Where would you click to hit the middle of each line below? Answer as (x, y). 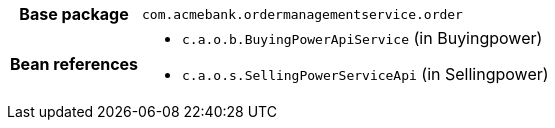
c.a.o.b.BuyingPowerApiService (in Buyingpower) (362, 38)
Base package (74, 14)
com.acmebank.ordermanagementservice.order (302, 14)
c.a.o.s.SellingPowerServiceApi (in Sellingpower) (365, 74)
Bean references (74, 64)
